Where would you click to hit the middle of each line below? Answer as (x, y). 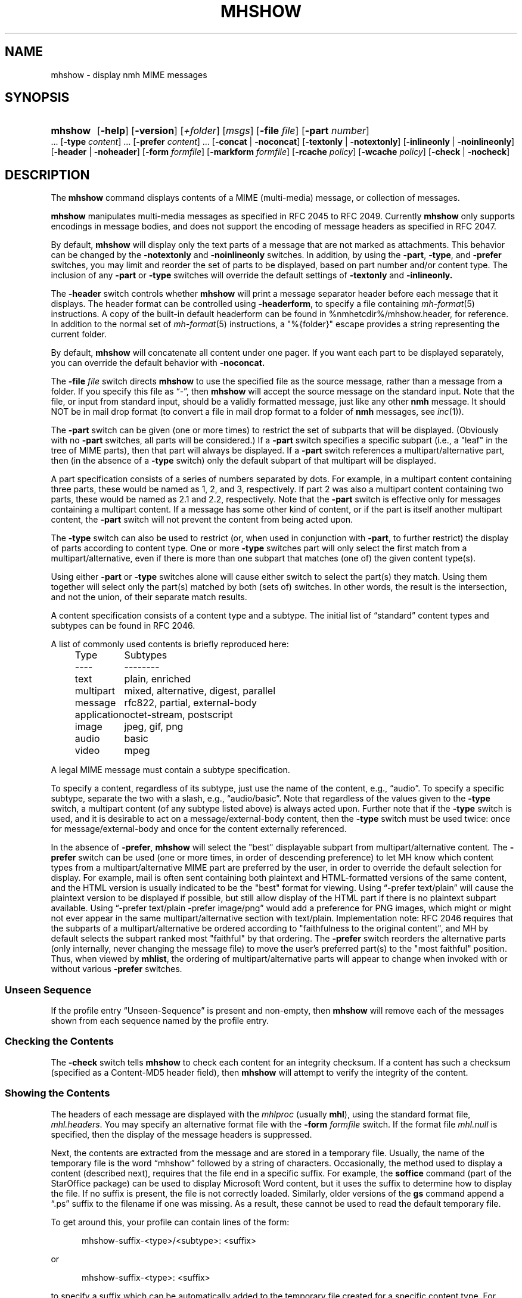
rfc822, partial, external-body (190, 703)
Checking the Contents (59, 1041)
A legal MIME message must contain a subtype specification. (170, 770)
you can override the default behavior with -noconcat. (158, 363)
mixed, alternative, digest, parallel (200, 691)
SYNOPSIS (37, 98)
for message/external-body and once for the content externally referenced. (199, 829)
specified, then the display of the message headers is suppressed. (181, 1134)
